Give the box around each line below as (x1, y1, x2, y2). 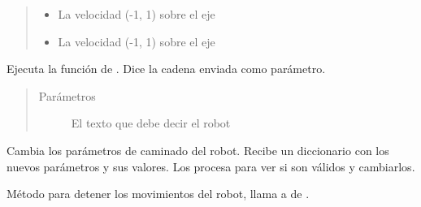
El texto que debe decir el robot (71, 114, 231, 132)
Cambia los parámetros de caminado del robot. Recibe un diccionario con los (7, 141, 389, 158)
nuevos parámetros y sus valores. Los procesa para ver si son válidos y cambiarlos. (7, 157, 415, 175)
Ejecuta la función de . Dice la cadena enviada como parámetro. (7, 60, 326, 77)
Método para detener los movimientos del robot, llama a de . (7, 185, 310, 202)
